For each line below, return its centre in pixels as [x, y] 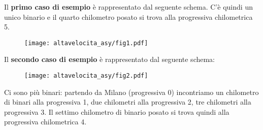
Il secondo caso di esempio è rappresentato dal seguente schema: [110, 59]
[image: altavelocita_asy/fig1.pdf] [86, 43]
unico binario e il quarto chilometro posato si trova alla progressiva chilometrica [128, 17]
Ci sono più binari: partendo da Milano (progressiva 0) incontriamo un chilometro [131, 92]
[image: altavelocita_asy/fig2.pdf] [86, 76]
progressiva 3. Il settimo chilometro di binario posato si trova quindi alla [117, 111]
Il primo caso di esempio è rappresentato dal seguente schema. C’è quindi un [128, 7]
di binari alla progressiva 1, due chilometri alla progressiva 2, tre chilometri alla [128, 102]
